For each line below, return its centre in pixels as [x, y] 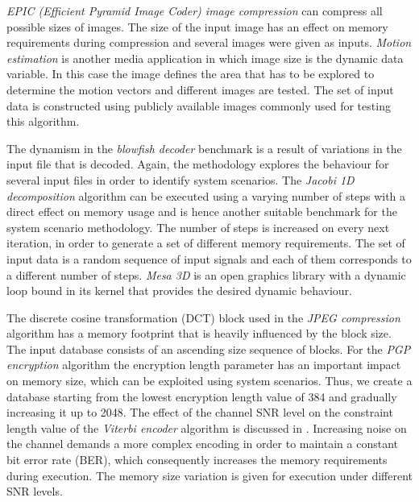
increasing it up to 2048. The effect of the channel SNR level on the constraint [200, 412]
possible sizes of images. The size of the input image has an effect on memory [197, 26]
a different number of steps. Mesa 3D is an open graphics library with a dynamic [206, 274]
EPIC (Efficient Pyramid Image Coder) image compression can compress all [195, 10]
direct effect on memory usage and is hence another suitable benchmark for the [202, 212]
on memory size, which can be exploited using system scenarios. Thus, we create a [209, 381]
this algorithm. [43, 121]
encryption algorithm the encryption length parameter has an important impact [204, 365]
